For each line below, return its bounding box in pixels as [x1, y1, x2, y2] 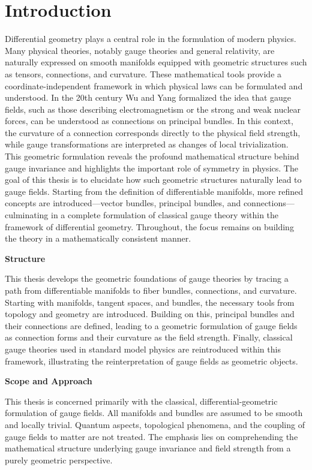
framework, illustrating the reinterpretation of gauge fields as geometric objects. [5, 354, 298, 367]
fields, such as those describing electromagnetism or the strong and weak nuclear [5, 103, 301, 115]
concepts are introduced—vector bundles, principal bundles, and [5, 197, 241, 209]
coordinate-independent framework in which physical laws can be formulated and [5, 79, 303, 92]
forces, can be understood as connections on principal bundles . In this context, [5, 115, 293, 127]
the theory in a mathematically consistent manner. [5, 232, 191, 245]
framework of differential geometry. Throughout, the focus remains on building [5, 220, 294, 233]
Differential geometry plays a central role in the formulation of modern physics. [5, 32, 296, 45]
